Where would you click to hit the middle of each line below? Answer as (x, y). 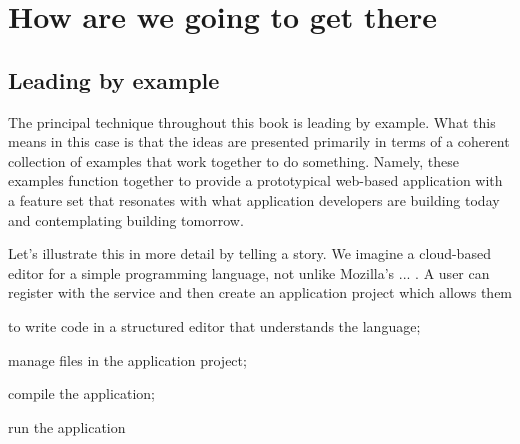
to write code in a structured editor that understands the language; (214, 325)
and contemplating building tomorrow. (126, 219)
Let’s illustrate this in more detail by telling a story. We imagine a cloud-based (249, 253)
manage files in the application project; (127, 359)
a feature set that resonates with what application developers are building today (254, 199)
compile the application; (82, 393)
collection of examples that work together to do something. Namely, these (233, 160)
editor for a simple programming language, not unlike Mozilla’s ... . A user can (249, 272)
